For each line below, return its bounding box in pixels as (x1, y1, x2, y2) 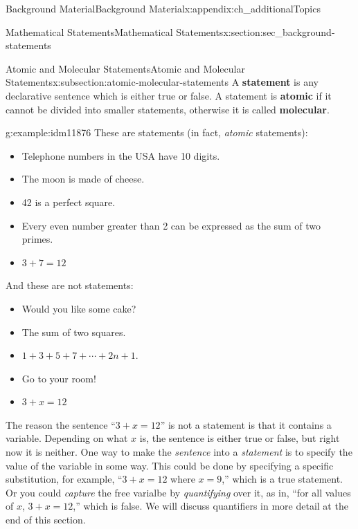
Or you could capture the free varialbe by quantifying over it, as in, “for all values (6, 485, 351, 499)
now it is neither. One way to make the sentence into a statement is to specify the (6, 445, 352, 459)
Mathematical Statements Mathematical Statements (6, 24, 224, 39)
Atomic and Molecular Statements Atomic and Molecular (6, 61, 245, 75)
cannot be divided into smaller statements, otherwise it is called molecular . (6, 102, 330, 116)
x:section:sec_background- (223, 24, 335, 39)
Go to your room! (21, 371, 96, 385)
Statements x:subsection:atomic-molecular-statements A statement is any (6, 75, 319, 89)
